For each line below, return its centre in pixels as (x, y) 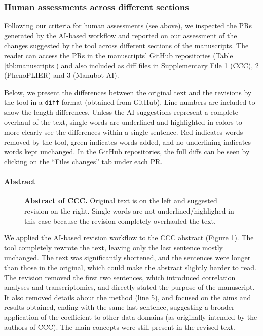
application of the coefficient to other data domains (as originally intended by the (131, 317)
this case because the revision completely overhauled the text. (120, 220)
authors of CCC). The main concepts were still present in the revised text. (120, 327)
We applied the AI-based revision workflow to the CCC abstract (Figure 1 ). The (129, 238)
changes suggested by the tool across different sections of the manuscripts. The (126, 45)
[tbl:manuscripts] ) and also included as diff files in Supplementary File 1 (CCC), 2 (131, 65)
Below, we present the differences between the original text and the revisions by (128, 92)
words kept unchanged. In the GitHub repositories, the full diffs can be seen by (127, 152)
